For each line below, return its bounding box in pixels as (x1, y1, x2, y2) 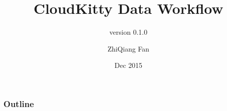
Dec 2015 (114, 60, 142, 70)
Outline (3, 97, 34, 110)
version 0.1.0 (109, 27, 148, 37)
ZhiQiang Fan (107, 43, 150, 54)
